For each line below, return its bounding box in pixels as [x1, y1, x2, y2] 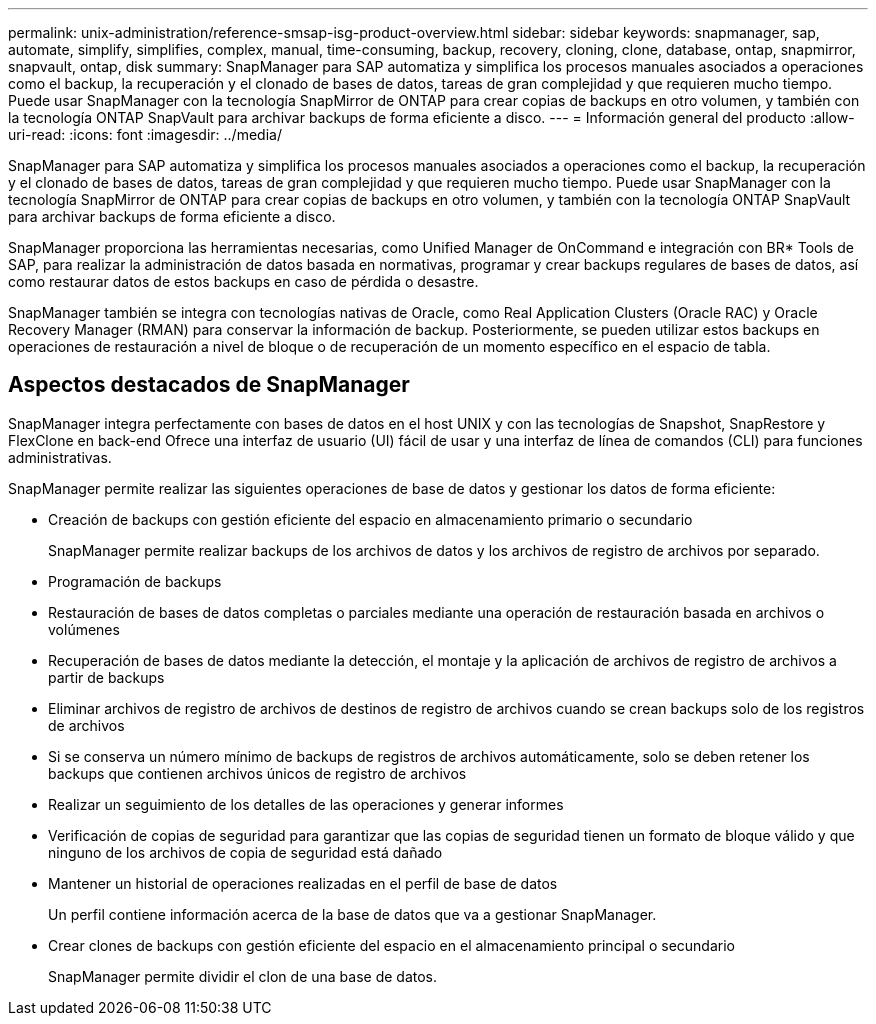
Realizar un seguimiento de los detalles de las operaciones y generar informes [48, 795, 564, 813]
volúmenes [48, 620, 120, 638]
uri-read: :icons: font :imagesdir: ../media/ [8, 126, 282, 143]
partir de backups [48, 668, 165, 686]
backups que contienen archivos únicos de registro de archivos [48, 764, 467, 782]
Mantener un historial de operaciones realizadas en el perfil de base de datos [48, 874, 558, 892]
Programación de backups [48, 572, 222, 590]
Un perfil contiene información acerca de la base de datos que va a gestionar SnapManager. [48, 905, 657, 923]
